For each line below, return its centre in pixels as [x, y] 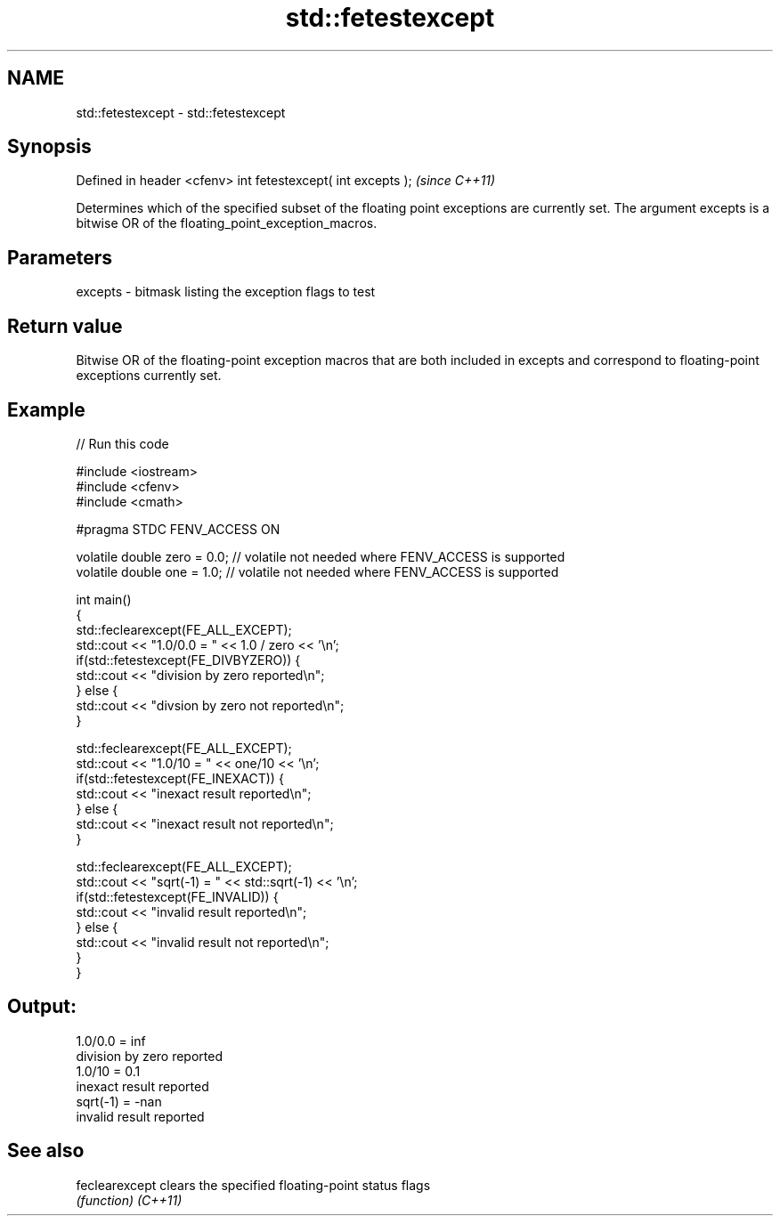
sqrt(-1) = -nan [119, 1101]
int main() [104, 599]
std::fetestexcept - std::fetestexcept [181, 112]
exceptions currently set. [149, 376]
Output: [42, 1007]
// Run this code [122, 443]
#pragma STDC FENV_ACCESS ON [178, 529]
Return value [65, 326]
